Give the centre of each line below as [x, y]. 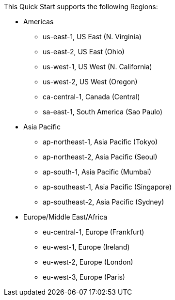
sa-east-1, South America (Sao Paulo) [103, 112]
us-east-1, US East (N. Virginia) [92, 37]
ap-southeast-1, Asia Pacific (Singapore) [107, 187]
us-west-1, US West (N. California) [97, 67]
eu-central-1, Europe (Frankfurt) [94, 232]
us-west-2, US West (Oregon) [90, 82]
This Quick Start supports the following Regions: [81, 7]
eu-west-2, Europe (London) [88, 262]
